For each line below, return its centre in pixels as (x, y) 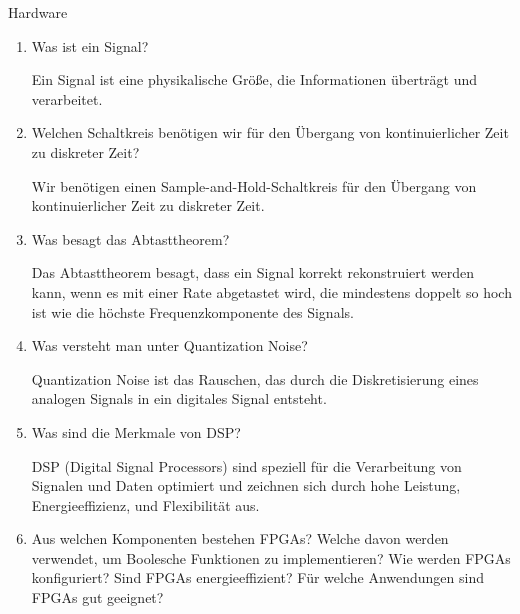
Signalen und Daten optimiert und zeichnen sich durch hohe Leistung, (246, 485)
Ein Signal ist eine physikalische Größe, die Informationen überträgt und (254, 79)
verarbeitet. (67, 98)
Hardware (38, 12)
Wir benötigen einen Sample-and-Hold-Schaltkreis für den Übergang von (254, 185)
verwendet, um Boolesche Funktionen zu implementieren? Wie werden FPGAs (271, 557)
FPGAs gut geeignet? (97, 597)
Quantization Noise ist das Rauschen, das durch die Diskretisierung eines (255, 378)
